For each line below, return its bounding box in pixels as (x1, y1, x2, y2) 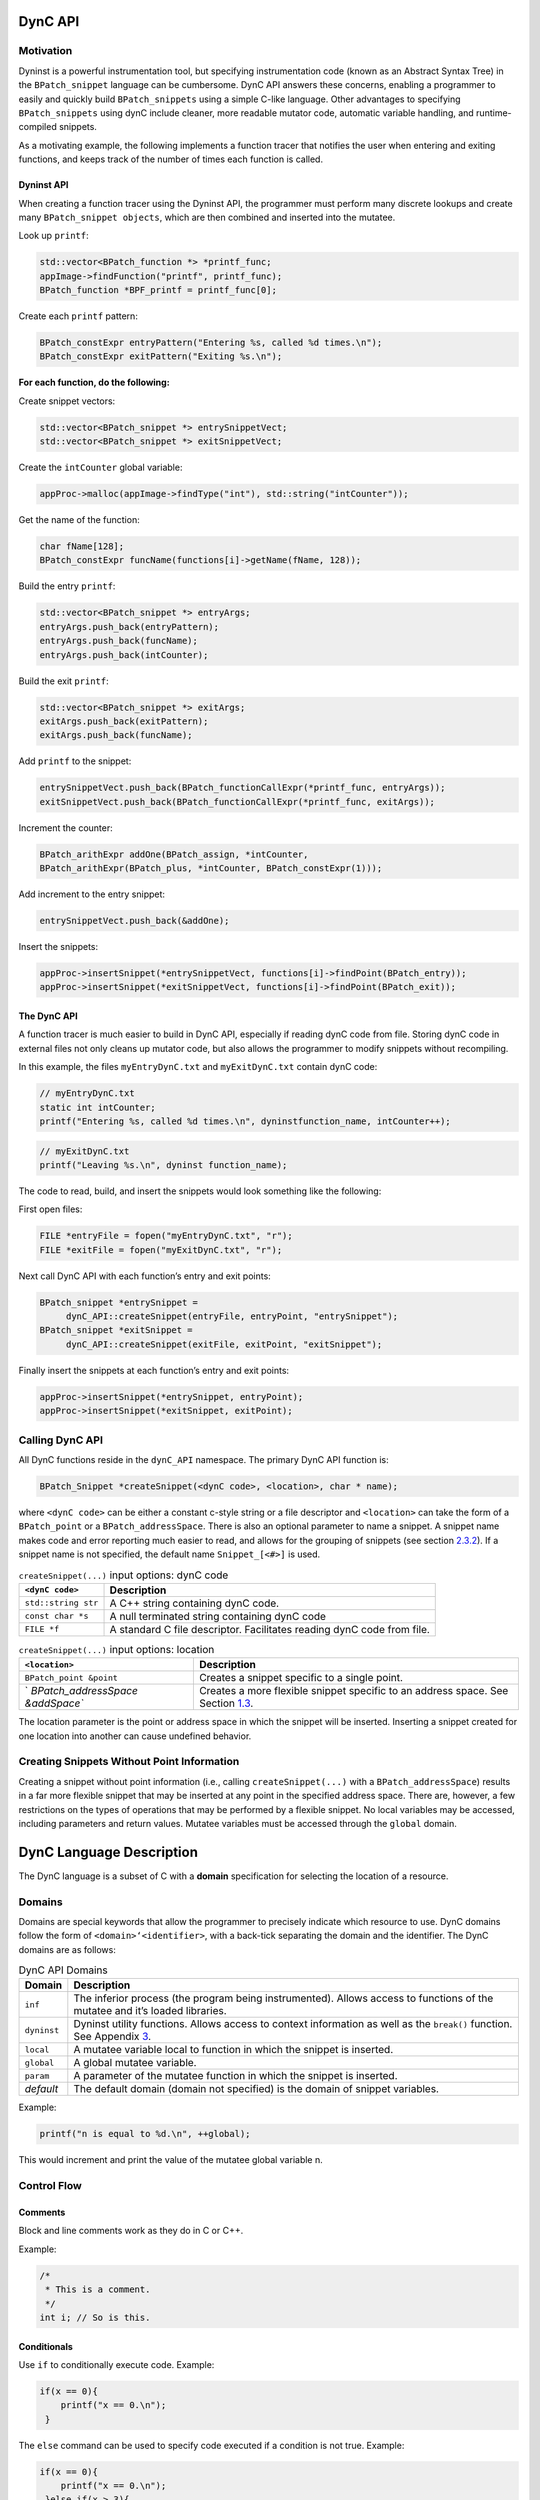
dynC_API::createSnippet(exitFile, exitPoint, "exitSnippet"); (65, 1338, 383, 1350)
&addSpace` (24, 1696, 84, 1710)
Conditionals (18, 2340, 74, 2352)
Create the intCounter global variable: (18, 461, 183, 474)
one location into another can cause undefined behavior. (18, 1730, 252, 1742)
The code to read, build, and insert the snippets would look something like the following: (18, 1185, 382, 1197)
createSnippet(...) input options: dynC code (18, 1568, 229, 1582)
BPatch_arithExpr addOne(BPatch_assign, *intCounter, (39, 848, 309, 860)
